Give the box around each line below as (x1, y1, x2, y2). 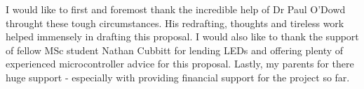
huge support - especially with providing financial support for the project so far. (6, 70, 350, 84)
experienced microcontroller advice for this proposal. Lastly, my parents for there (6, 56, 354, 71)
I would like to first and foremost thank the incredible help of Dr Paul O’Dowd (6, 2, 346, 16)
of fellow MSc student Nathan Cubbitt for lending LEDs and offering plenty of (6, 42, 344, 57)
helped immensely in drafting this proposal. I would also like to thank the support (6, 29, 359, 44)
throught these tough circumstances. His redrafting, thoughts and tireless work (6, 15, 344, 30)
